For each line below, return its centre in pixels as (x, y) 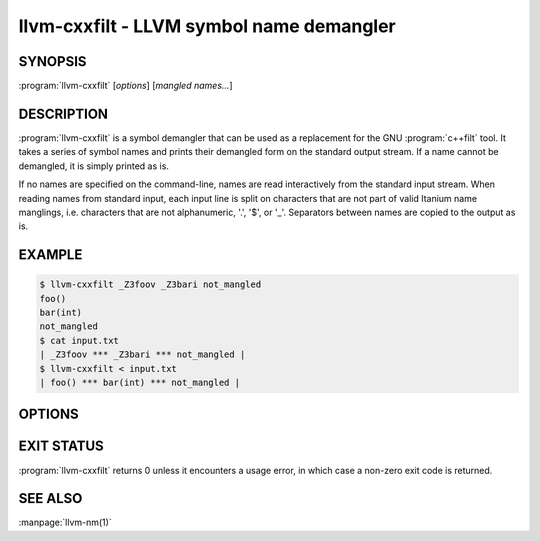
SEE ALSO (50, 498)
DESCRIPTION (63, 113)
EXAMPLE (50, 255)
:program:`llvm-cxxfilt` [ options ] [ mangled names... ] (126, 86)
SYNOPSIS (52, 61)
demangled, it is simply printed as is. (94, 166)
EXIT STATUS (61, 446)
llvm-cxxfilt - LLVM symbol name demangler (207, 26)
